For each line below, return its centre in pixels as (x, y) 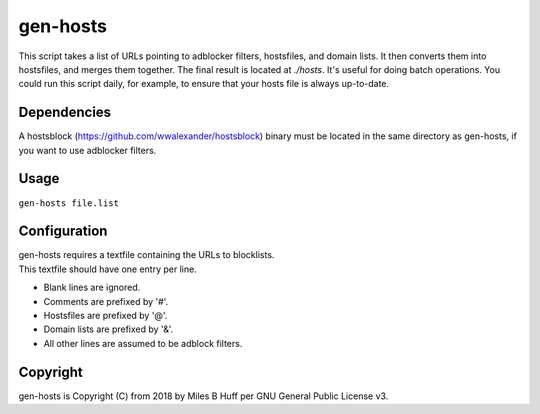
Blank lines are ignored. (92, 287)
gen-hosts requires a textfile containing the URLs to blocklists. (146, 255)
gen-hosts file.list (69, 203)
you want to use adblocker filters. (87, 150)
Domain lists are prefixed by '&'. (108, 329)
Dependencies (65, 112)
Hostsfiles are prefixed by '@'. (105, 315)
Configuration (63, 231)
